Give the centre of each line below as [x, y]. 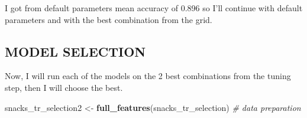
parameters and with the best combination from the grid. [109, 19]
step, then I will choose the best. [64, 87]
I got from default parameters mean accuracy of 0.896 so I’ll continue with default [154, 8]
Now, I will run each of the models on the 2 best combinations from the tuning [148, 76]
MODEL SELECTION [75, 51]
